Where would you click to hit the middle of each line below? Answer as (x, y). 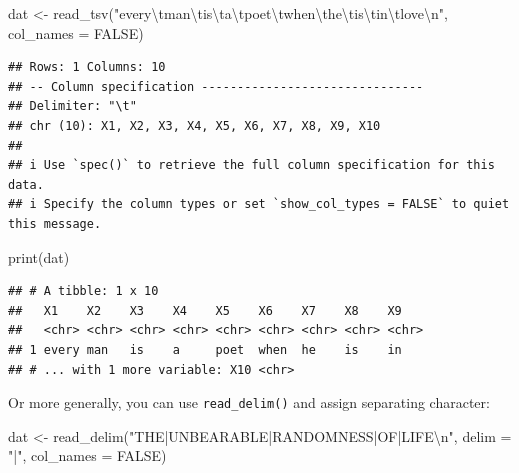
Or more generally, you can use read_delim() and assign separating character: (249, 402)
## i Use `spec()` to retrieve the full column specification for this (251, 165)
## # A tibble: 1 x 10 (83, 291)
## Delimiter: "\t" (72, 106)
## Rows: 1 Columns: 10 (87, 67)
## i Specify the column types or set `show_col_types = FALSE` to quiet (259, 204)
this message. (55, 223)
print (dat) (39, 256)
